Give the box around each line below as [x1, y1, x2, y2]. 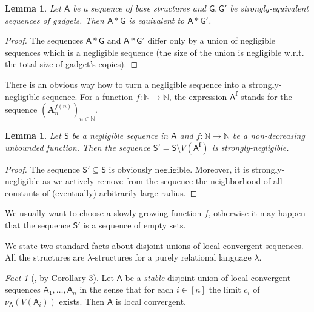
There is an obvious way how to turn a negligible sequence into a [5, 78, 246, 90]
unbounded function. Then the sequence [5, 141, 150, 153]
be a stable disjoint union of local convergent [125, 271, 291, 284]
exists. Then [59, 294, 104, 307]
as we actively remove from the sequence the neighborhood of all [42, 174, 282, 187]
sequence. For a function [42, 90, 133, 102]
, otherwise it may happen [208, 207, 306, 219]
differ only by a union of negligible [147, 34, 275, 47]
